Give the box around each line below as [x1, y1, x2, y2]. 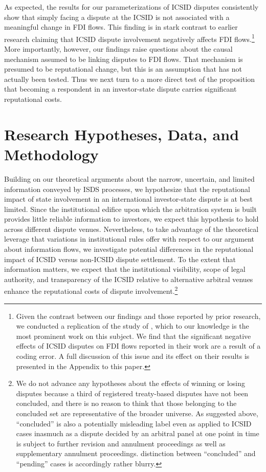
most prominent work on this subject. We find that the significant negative [16, 330, 251, 341]
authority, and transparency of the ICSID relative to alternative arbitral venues [4, 273, 253, 284]
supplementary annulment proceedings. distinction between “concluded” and [16, 448, 256, 459]
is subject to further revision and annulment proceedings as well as [16, 438, 226, 448]
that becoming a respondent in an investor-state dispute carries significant [4, 83, 237, 94]
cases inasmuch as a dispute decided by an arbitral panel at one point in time [16, 428, 259, 439]
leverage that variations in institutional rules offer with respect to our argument [4, 233, 255, 244]
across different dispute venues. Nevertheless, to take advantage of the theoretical [4, 223, 259, 234]
